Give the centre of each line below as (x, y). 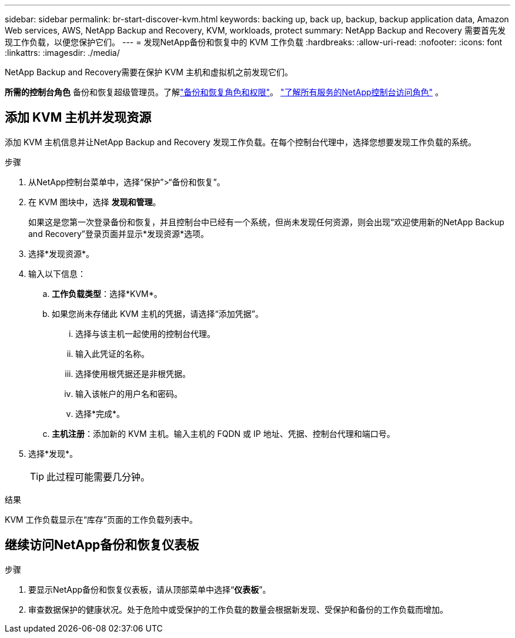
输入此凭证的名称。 (112, 353)
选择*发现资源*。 (61, 253)
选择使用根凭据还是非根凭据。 (133, 373)
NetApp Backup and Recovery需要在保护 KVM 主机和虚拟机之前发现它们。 (149, 72)
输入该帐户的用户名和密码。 (129, 393)
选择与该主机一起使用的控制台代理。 (145, 333)
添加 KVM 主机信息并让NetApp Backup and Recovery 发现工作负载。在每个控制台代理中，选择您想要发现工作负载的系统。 (240, 142)
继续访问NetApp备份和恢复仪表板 (102, 545)
